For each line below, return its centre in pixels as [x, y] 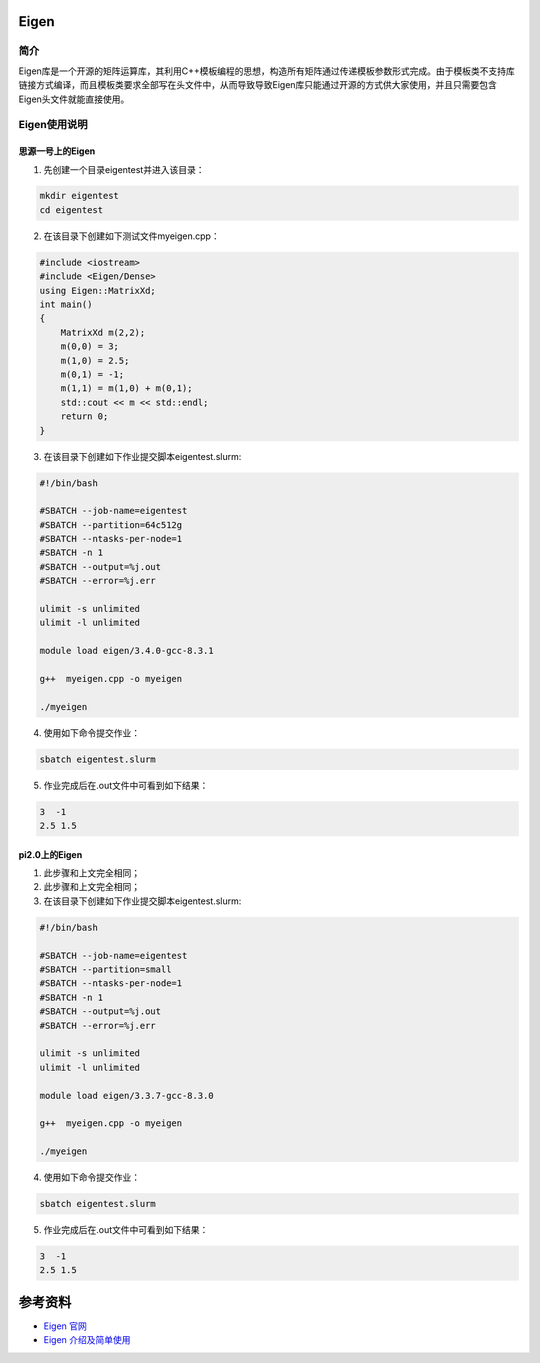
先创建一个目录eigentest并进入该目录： [124, 169]
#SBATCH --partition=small [105, 969]
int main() [66, 304]
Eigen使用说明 [53, 125]
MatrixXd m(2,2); [103, 332]
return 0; [84, 416]
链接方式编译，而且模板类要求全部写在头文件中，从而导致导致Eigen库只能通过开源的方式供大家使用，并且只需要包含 [257, 85]
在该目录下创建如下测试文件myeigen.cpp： [131, 236]
